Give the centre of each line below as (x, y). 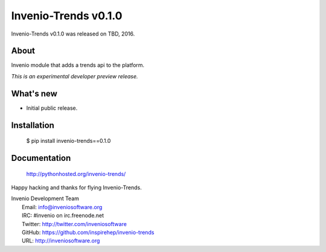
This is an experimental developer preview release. (75, 76)
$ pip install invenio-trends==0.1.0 (69, 141)
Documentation (41, 158)
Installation (33, 125)
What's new (34, 93)
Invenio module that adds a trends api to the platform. (78, 65)
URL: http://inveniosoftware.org (61, 241)
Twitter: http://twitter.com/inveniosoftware (74, 224)
